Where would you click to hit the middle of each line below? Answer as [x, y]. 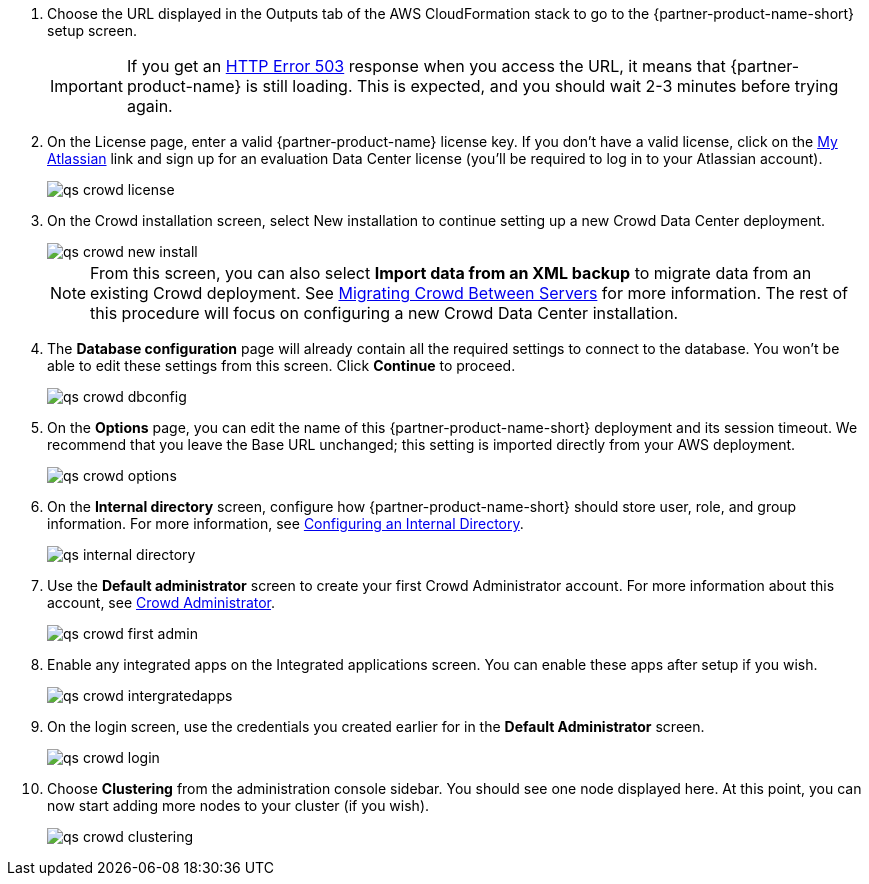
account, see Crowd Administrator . [161, 602]
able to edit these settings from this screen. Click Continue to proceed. [281, 365]
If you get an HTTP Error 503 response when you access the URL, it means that [426, 66]
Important [86, 86]
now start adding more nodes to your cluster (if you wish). [238, 805]
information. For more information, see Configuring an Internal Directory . [285, 523]
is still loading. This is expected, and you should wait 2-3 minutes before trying [542, 86]
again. [149, 106]
